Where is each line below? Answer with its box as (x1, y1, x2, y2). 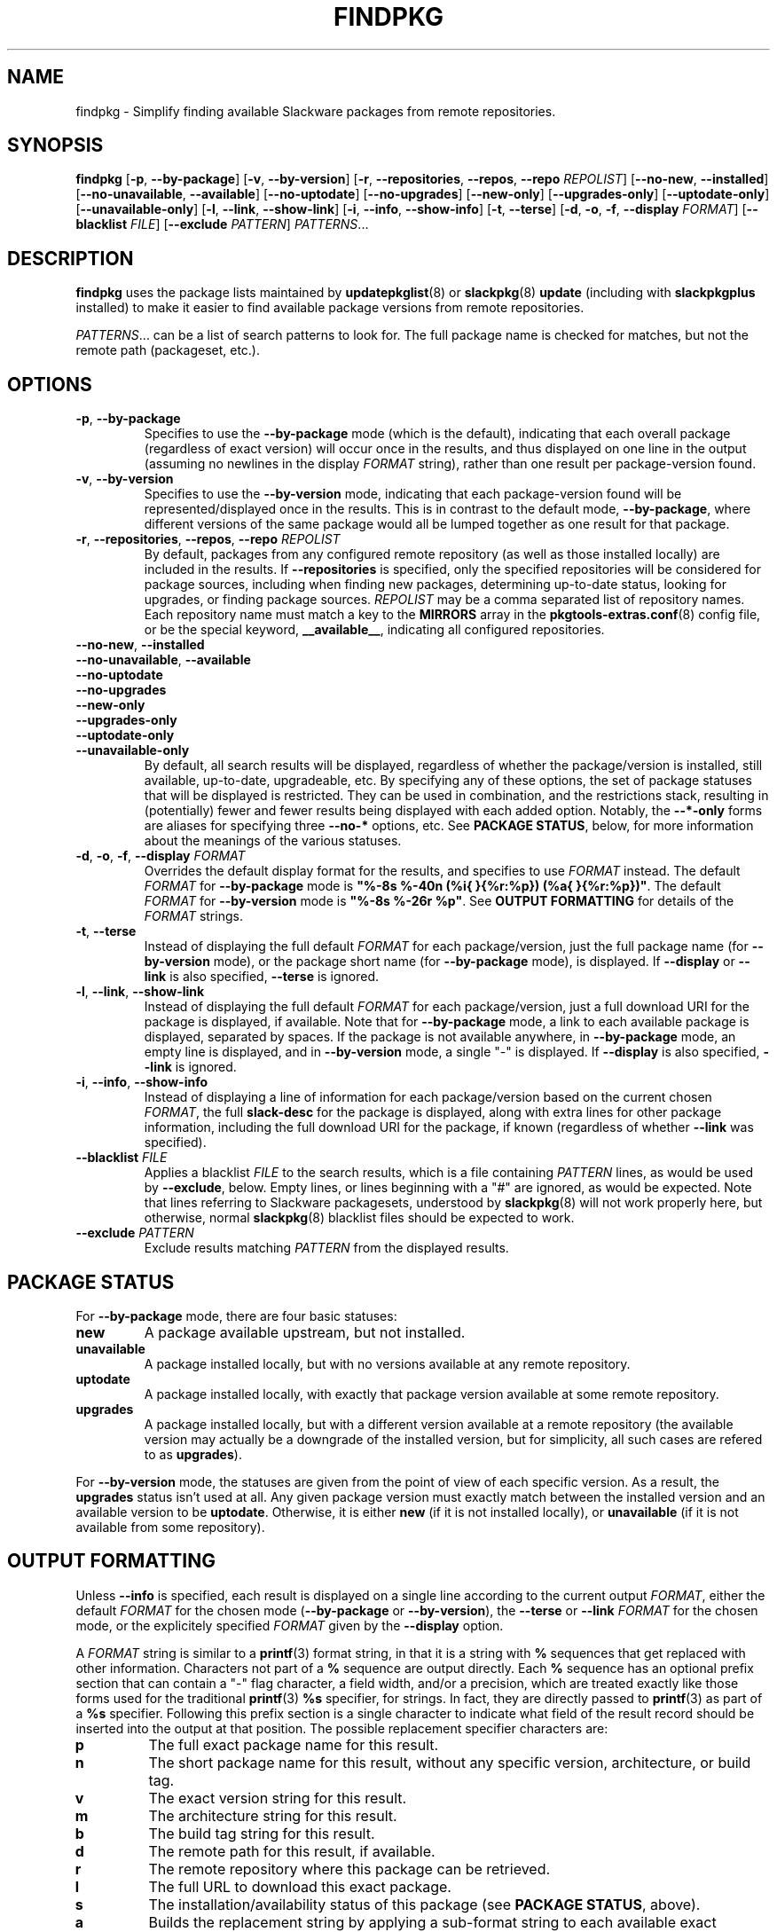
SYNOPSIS (7, 134, 104, 157)
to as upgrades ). (144, 1446, 242, 1462)
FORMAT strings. (144, 908, 243, 924)
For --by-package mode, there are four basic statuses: (75, 1308, 397, 1323)
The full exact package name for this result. (148, 1735, 439, 1754)
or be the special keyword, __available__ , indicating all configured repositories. (144, 622, 605, 638)
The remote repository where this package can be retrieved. (148, 1859, 551, 1878)
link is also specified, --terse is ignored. (144, 969, 380, 985)
